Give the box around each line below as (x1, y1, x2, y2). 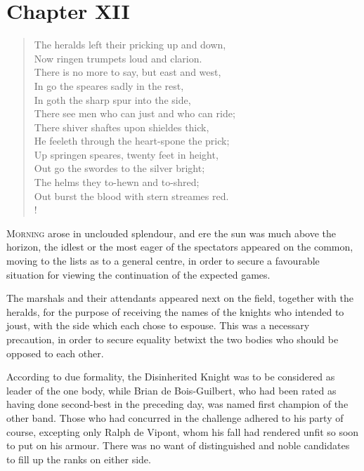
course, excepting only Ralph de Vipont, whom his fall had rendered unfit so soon (6, 424, 359, 439)
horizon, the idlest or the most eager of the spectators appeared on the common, (6, 239, 353, 254)
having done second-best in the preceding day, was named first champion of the (6, 397, 349, 411)
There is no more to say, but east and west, (34, 65, 221, 79)
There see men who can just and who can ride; (34, 106, 235, 121)
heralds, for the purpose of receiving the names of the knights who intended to (6, 304, 344, 319)
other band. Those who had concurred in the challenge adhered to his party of (6, 410, 344, 425)
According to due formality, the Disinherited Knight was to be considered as (6, 369, 335, 384)
